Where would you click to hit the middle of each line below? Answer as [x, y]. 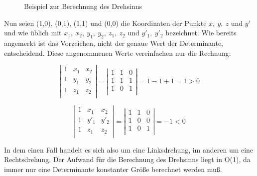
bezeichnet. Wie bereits [201, 33]
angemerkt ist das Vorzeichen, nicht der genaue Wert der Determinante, [114, 43]
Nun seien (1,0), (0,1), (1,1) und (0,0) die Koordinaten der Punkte [105, 23]
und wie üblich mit [33, 33]
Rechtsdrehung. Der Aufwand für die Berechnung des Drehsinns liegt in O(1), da [127, 159]
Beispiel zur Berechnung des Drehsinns [83, 6]
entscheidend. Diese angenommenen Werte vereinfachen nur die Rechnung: [118, 53]
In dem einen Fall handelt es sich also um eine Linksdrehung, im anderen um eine [129, 149]
